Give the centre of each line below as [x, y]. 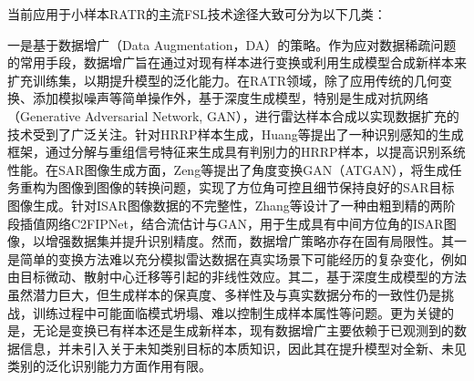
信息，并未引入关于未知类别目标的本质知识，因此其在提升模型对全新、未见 [243, 348]
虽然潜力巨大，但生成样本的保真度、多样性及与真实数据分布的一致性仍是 [224, 294]
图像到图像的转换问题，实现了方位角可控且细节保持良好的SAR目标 [256, 187]
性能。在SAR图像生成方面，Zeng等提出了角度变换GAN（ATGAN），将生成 [228, 169]
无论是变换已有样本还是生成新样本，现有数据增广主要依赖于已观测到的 [243, 330]
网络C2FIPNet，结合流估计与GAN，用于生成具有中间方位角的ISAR [244, 223]
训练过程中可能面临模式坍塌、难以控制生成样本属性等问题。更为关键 [237, 312]
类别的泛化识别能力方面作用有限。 [109, 366]
